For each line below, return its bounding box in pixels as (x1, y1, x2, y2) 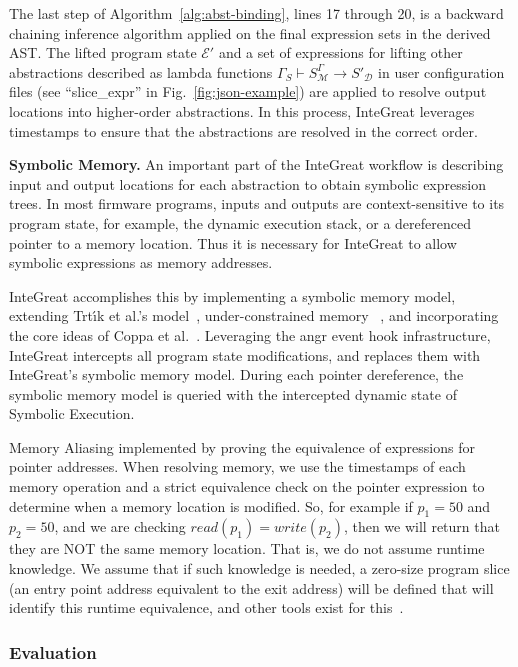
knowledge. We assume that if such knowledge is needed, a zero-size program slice (9, 558, 510, 579)
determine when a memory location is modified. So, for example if (9, 495, 413, 516)
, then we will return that (343, 516, 500, 537)
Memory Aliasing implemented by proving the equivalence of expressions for (9, 436, 475, 457)
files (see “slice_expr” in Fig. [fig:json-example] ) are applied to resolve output (9, 81, 487, 102)
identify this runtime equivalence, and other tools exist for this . (9, 597, 404, 618)
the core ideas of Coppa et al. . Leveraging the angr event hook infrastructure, (9, 324, 491, 345)
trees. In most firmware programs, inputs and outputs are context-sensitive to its (9, 193, 505, 214)
